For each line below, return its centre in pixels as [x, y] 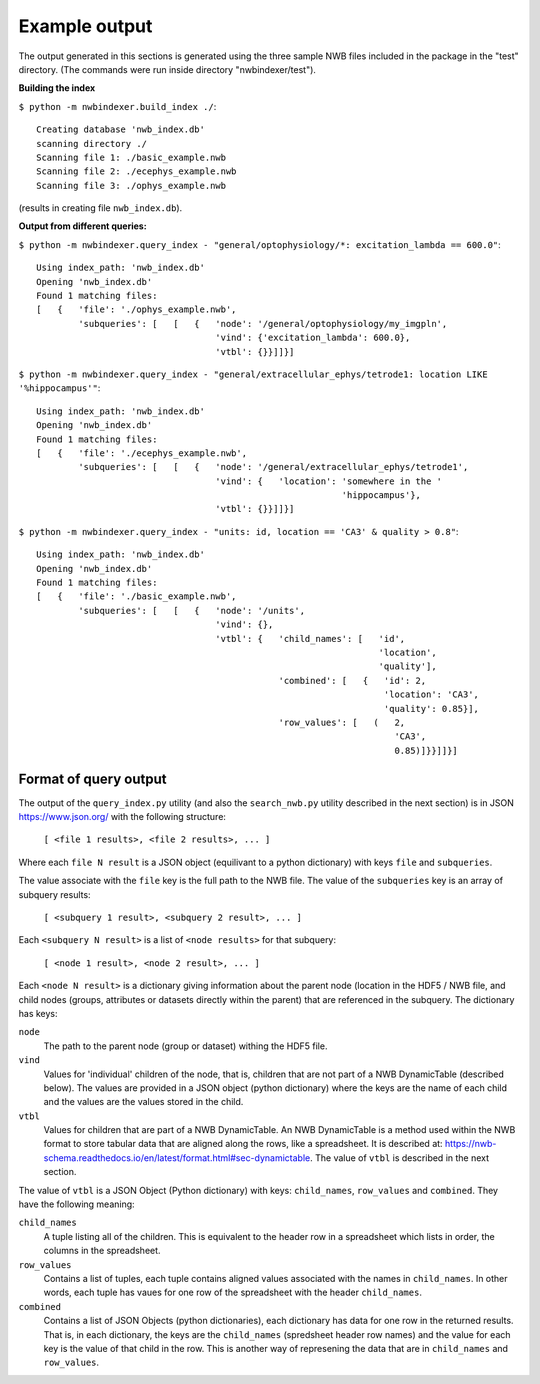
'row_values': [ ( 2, [342, 722]
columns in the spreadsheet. [102, 1251]
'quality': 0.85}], [431, 708]
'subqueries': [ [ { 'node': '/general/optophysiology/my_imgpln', [263, 323]
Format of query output [92, 778]
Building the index [57, 88]
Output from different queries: [82, 226]
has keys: [38, 1013]
